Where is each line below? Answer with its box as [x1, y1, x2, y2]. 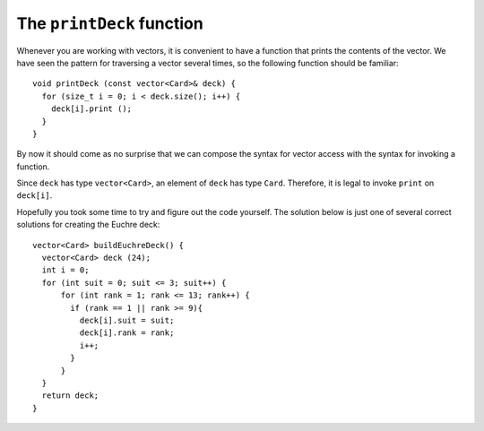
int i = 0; [41, 265, 90, 275]
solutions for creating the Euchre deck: [16, 220, 160, 230]
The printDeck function [16, 13, 203, 33]
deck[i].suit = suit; [79, 315, 175, 325]
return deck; [41, 391, 99, 401]
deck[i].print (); [50, 104, 133, 114]
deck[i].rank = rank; [79, 328, 175, 338]
